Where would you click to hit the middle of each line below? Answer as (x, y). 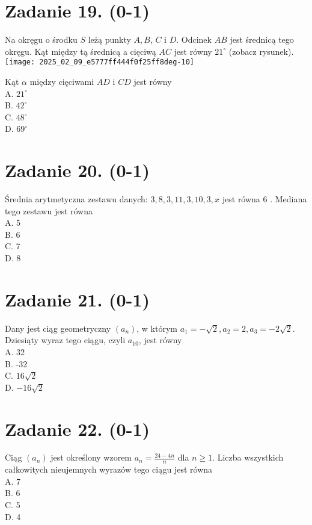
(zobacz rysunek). (261, 51)
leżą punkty (109, 39)
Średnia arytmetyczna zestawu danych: (76, 199)
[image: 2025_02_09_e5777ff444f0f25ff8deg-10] (99, 62)
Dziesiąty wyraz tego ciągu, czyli (65, 340)
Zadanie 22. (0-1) (77, 428)
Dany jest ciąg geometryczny (58, 328)
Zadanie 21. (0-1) (77, 299)
